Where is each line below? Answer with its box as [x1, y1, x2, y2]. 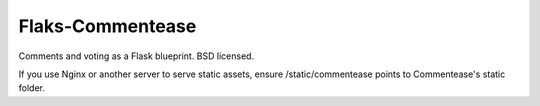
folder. [18, 82, 45, 94]
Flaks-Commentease [18, 15, 197, 37]
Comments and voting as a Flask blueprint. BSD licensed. [18, 50, 255, 62]
